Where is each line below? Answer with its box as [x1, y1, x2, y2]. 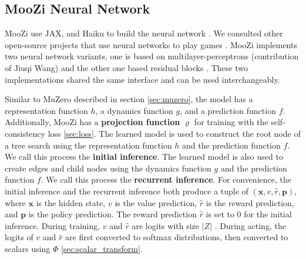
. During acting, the [214, 219, 286, 231]
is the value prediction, [115, 196, 197, 208]
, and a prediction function [180, 104, 276, 116]
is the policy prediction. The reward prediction [28, 208, 197, 220]
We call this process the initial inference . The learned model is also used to [5, 150, 283, 163]
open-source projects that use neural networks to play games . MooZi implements [5, 38, 297, 51]
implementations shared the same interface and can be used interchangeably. [5, 73, 280, 85]
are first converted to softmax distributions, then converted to [65, 231, 288, 243]
